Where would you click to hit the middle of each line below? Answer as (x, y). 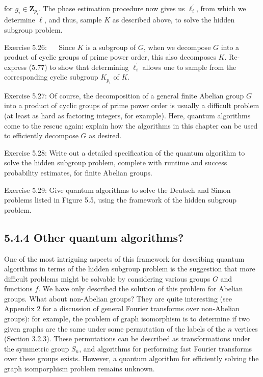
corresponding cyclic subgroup (51, 77)
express (16, 67)
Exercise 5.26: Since (40, 47)
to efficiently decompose (41, 135)
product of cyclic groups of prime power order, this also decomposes (110, 57)
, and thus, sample (73, 20)
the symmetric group (37, 348)
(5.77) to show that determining (79, 67)
